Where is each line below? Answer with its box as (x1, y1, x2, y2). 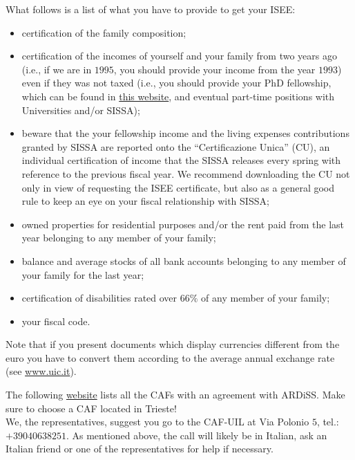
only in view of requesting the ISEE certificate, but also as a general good (21, 180, 335, 194)
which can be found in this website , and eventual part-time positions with (21, 89, 335, 103)
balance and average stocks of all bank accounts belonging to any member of (21, 253, 346, 268)
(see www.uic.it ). (6, 364, 77, 378)
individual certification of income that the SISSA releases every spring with (21, 153, 341, 167)
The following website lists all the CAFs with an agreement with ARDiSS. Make (6, 387, 345, 402)
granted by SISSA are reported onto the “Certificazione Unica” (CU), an (21, 139, 330, 154)
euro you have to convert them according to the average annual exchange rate (6, 350, 335, 365)
